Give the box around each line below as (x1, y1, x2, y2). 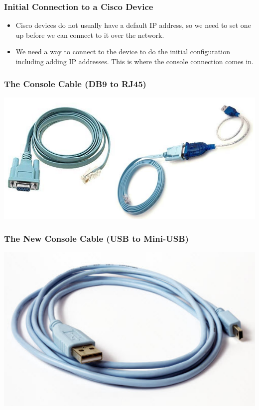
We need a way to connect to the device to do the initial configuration (15, 46, 230, 57)
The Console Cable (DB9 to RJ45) (4, 77, 146, 90)
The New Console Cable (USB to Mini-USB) (4, 232, 189, 244)
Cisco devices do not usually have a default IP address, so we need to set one (15, 20, 251, 30)
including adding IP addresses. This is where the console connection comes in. (15, 56, 254, 66)
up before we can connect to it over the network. (15, 29, 164, 40)
